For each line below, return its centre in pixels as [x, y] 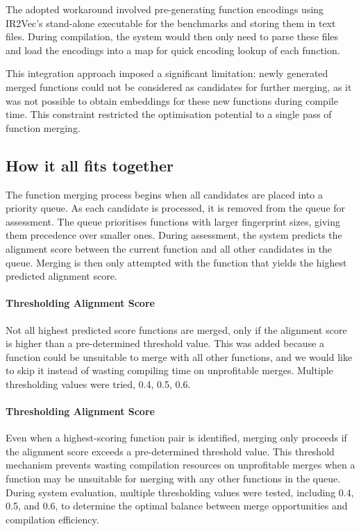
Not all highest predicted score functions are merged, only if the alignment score [176, 329]
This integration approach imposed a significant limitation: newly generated [167, 73]
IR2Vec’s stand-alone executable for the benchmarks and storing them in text [171, 23]
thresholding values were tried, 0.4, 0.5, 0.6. [98, 383]
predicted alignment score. [61, 276]
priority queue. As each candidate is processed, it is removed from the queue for [176, 208]
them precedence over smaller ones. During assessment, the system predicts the [174, 235]
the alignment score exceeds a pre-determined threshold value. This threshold [170, 451]
